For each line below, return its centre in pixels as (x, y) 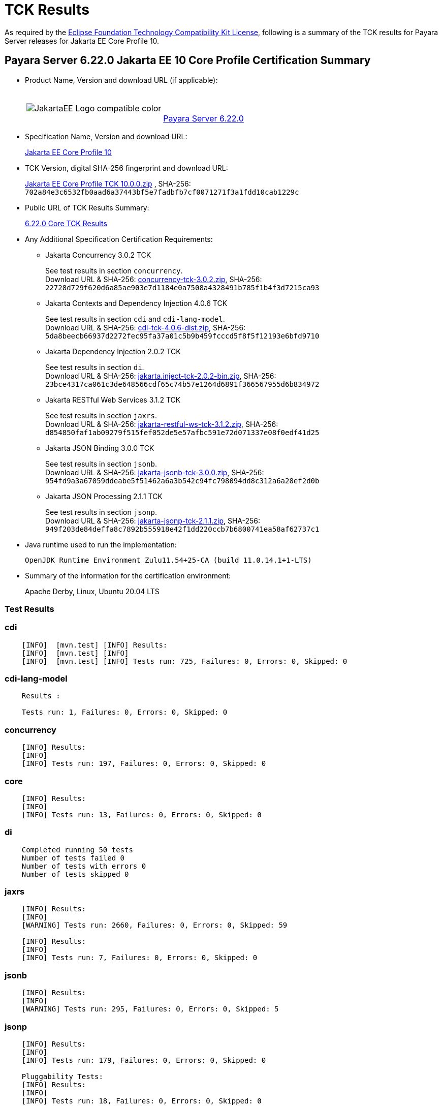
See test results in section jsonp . (101, 512)
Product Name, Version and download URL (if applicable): (121, 80)
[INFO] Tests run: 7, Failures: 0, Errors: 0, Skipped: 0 (139, 958)
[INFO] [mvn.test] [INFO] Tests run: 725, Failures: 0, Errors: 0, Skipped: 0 (184, 661)
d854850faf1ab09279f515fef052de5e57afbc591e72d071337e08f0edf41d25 (182, 432)
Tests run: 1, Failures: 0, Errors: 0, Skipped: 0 (124, 712)
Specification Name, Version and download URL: (106, 136)
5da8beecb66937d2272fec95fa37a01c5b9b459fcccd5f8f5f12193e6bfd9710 (182, 336)
